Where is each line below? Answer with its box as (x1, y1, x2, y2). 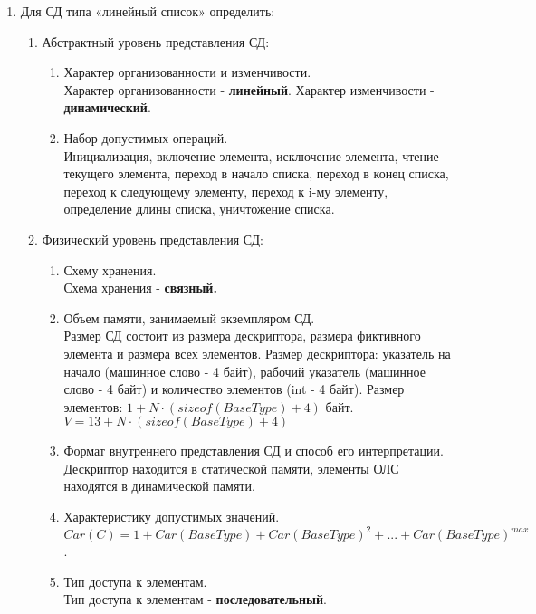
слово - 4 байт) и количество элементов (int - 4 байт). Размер (63, 379, 405, 398)
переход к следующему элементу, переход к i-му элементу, (63, 181, 388, 200)
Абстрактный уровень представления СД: (42, 32, 270, 51)
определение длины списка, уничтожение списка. (63, 199, 335, 218)
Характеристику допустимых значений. (63, 507, 280, 526)
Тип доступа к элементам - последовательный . (63, 590, 327, 609)
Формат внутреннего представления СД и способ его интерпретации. (63, 441, 444, 460)
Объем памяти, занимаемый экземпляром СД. (63, 308, 315, 327)
